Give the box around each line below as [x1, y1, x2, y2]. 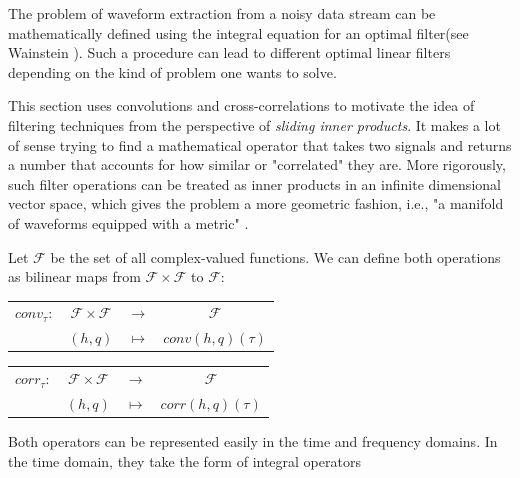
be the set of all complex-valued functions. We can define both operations [50, 246, 501, 267]
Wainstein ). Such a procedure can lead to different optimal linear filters [8, 42, 451, 63]
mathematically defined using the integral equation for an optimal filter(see [8, 22, 469, 43]
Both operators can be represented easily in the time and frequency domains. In [8, 431, 498, 452]
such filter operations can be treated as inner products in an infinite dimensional [8, 173, 501, 194]
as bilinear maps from [8, 266, 141, 287]
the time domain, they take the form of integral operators [8, 450, 361, 471]
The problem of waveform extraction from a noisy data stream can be [8, 3, 436, 23]
